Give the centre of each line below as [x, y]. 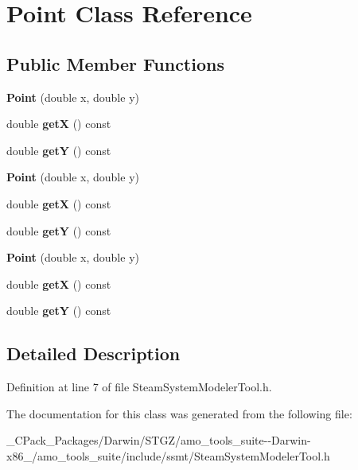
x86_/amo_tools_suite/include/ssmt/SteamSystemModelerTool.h [168, 455]
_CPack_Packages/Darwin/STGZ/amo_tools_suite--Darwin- [159, 440]
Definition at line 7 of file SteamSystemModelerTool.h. [139, 387]
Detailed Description [93, 353]
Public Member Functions [115, 63]
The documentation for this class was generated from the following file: [179, 413]
